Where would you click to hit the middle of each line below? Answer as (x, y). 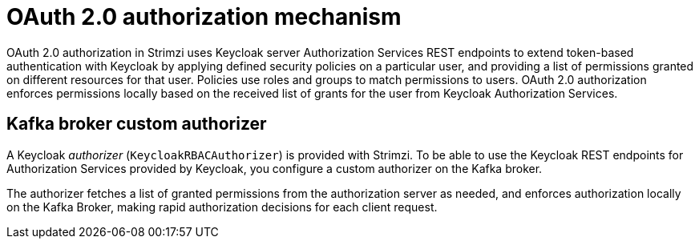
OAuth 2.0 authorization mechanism (204, 17)
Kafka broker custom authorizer (137, 124)
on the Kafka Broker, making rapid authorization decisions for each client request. (222, 207)
